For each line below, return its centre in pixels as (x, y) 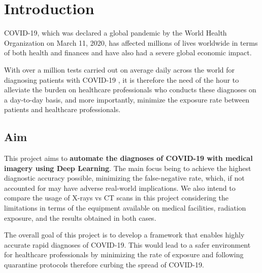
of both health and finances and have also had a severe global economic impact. (128, 53)
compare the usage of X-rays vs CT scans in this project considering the (117, 198)
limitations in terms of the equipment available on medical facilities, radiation (125, 208)
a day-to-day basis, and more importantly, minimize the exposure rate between (127, 99)
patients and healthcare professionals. (62, 109)
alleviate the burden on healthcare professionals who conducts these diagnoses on (130, 90)
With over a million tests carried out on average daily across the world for (120, 69)
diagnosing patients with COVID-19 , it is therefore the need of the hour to (122, 79)
